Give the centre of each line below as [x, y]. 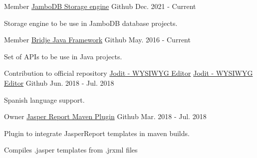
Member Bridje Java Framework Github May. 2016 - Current [97, 40]
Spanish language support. [44, 99]
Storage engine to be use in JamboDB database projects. [91, 23]
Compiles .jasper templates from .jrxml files [71, 150]
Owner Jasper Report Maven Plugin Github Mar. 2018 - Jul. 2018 [105, 116]
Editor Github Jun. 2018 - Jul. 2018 [59, 82]
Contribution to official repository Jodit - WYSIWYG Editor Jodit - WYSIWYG [128, 73]
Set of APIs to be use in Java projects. [63, 56]
